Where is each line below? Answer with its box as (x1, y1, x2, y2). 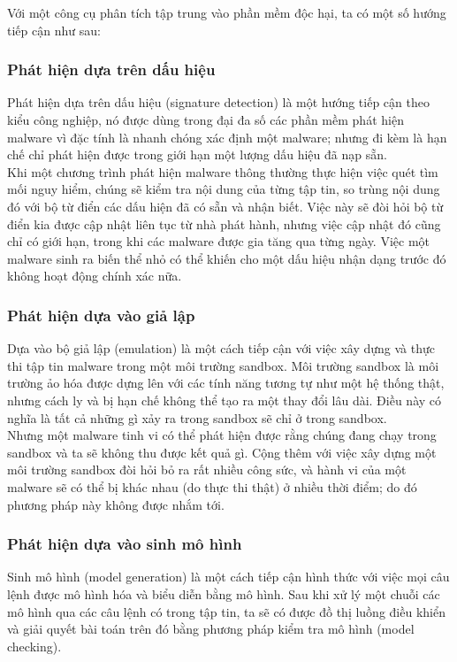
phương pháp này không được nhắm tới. (7, 495, 225, 513)
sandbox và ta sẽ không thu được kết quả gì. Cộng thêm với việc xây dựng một (7, 443, 437, 461)
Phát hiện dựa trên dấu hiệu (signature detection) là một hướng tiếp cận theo (7, 93, 430, 112)
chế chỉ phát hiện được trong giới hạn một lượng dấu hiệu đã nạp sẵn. (7, 145, 387, 164)
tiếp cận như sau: (7, 20, 101, 39)
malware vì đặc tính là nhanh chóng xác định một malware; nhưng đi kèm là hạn (7, 127, 447, 146)
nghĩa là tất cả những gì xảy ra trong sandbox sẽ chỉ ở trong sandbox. (7, 408, 387, 427)
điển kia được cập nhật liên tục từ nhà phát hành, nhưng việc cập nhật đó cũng (7, 214, 441, 233)
